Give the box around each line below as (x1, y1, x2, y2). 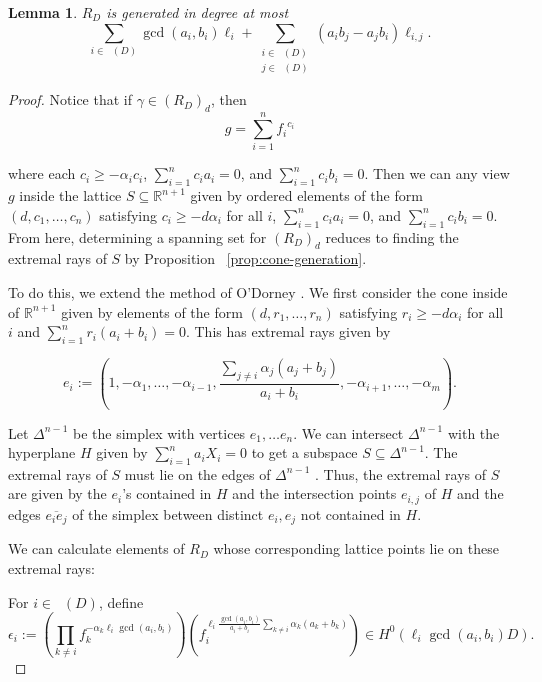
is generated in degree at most (106, 2, 289, 22)
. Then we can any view (364, 163, 510, 184)
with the (447, 422, 500, 443)
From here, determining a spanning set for (8, 226, 267, 247)
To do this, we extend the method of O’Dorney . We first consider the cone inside (8, 281, 508, 302)
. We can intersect (293, 422, 404, 443)
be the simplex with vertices (73, 422, 246, 443)
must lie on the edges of (124, 463, 271, 484)
